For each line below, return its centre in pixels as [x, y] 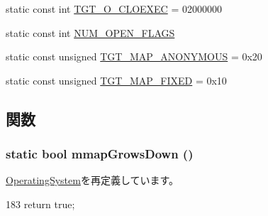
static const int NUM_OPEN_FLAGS [90, 32]
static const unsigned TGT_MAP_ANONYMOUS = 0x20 [134, 56]
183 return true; [40, 204]
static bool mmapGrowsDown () [100, 154]
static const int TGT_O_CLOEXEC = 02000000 [114, 9]
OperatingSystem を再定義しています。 [93, 180]
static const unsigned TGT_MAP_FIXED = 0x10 [116, 80]
